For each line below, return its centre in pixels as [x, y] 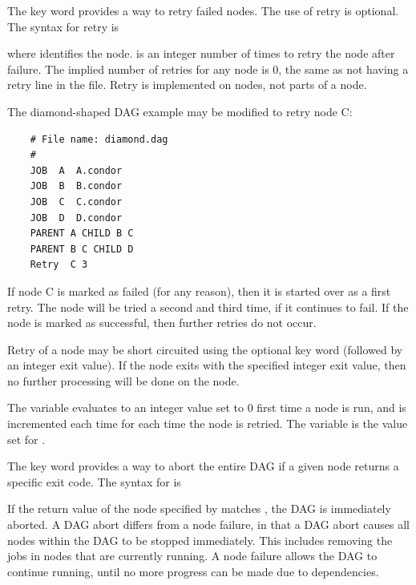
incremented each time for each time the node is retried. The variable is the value [208, 424]
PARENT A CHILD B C [82, 234]
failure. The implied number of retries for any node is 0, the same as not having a [208, 69]
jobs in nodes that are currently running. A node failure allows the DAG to [192, 556]
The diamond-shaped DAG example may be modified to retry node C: [180, 111]
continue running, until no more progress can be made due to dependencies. [193, 571]
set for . [26, 439]
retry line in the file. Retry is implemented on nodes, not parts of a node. [187, 85]
